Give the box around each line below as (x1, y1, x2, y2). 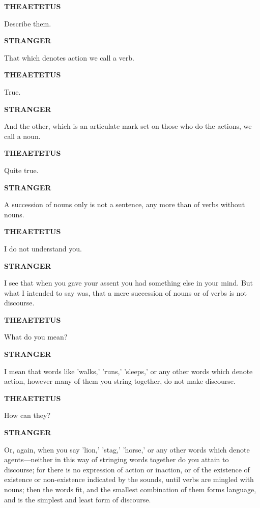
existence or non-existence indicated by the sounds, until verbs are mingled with (4, 474, 254, 485)
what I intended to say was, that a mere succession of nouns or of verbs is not (4, 287, 247, 298)
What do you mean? (4, 331, 68, 342)
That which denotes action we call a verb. (4, 52, 134, 63)
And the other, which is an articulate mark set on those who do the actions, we (4, 121, 252, 131)
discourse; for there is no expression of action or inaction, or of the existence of (4, 464, 250, 474)
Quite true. (4, 164, 39, 175)
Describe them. (4, 18, 51, 29)
